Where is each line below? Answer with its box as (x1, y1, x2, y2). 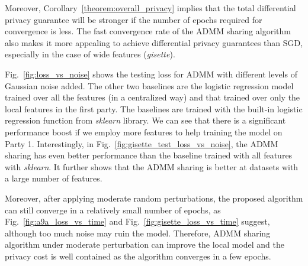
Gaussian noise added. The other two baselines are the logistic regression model (5, 79, 294, 92)
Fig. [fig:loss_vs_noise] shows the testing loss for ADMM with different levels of (5, 67, 297, 80)
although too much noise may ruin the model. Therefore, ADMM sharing (5, 226, 271, 239)
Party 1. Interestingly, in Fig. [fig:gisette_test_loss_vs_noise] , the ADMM (5, 137, 278, 150)
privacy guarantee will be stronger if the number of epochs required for (5, 13, 262, 25)
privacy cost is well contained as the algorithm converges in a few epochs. (5, 249, 271, 262)
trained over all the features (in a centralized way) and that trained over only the (5, 91, 300, 103)
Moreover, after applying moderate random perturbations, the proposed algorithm (5, 192, 303, 204)
